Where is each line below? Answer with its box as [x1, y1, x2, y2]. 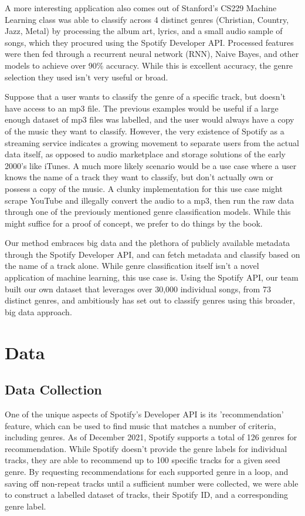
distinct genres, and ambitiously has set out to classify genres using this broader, [5, 294, 295, 306]
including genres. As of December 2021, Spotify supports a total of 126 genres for [5, 431, 297, 443]
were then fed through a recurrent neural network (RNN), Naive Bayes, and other [5, 48, 299, 60]
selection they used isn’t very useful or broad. [5, 70, 168, 83]
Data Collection [5, 380, 102, 399]
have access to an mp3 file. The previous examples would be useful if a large [5, 102, 279, 114]
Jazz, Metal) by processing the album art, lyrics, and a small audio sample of [5, 25, 283, 37]
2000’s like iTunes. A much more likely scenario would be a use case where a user [5, 159, 297, 171]
